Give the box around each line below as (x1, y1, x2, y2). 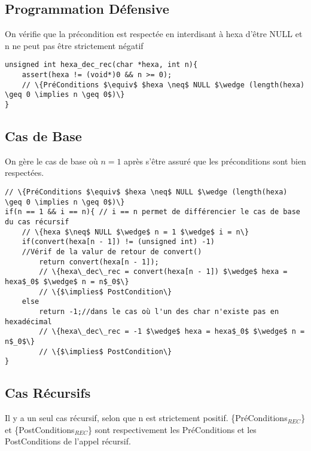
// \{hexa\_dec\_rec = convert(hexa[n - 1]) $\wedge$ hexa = (39, 267, 288, 276)
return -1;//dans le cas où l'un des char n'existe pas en (39, 307, 279, 316)
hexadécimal (5, 317, 52, 326)
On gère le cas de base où (5, 154, 98, 167)
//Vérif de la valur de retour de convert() (22, 248, 202, 256)
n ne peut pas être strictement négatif (5, 39, 144, 51)
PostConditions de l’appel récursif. (5, 435, 131, 447)
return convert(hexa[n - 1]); (39, 257, 159, 266)
